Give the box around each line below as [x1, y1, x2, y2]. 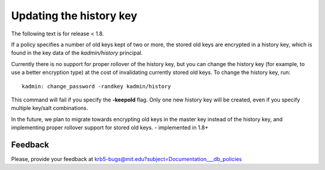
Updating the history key [11, 9, 138, 22]
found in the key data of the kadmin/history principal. [11, 49, 143, 56]
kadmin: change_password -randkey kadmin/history [22, 83, 172, 90]
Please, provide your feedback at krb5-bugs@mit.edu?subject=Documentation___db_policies [11, 155, 242, 162]
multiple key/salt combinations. [11, 105, 88, 112]
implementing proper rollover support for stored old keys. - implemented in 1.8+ [11, 124, 209, 132]
